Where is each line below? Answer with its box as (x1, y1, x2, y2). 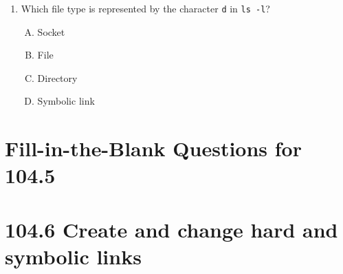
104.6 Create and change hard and (5, 215, 338, 243)
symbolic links (5, 242, 142, 270)
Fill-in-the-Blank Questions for (5, 134, 302, 162)
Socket (37, 24, 65, 39)
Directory (37, 70, 78, 85)
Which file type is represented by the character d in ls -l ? (21, 1, 270, 15)
